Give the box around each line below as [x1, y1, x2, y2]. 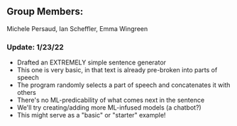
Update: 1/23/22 [6, 42, 65, 52]
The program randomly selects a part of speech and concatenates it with [16, 81, 231, 89]
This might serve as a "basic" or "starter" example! [16, 111, 166, 120]
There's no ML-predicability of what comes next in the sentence [16, 96, 205, 105]
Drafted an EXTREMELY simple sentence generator [16, 58, 167, 67]
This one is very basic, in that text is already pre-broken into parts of [16, 66, 218, 74]
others [16, 88, 36, 97]
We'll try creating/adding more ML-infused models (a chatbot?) [16, 103, 202, 112]
